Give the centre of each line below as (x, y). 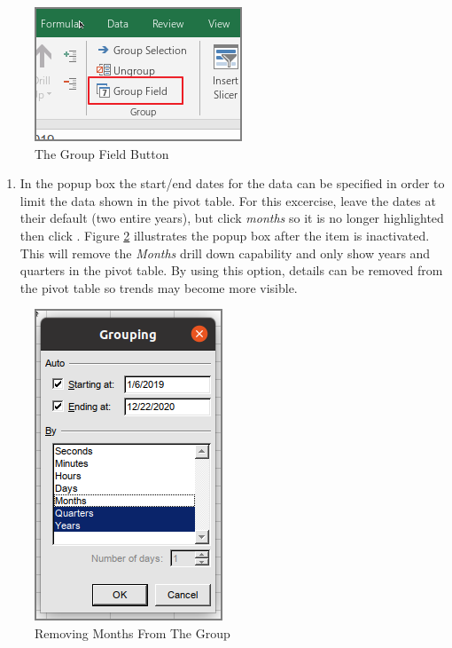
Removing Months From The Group (132, 632)
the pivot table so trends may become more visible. (159, 287)
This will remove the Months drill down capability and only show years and (225, 253)
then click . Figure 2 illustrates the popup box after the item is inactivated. (225, 235)
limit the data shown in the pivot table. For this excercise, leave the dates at (228, 200)
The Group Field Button (102, 153)
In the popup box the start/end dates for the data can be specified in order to (232, 183)
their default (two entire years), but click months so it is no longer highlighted (232, 218)
